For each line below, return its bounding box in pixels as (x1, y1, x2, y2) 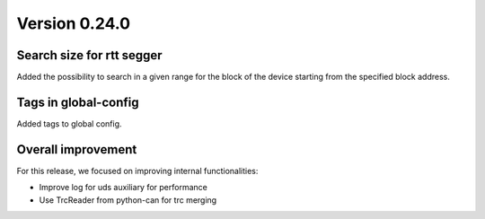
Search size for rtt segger (16, 48, 163, 63)
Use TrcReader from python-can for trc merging (39, 194, 217, 206)
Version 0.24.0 (16, 13, 130, 33)
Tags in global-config (16, 94, 139, 109)
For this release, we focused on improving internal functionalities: (16, 165, 259, 176)
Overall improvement (16, 142, 137, 157)
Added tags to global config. (16, 118, 122, 129)
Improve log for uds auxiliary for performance (39, 182, 208, 193)
